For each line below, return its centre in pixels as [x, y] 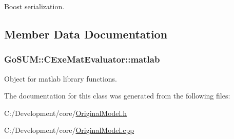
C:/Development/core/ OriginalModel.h [66, 113]
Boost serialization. [34, 6]
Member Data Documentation [86, 34]
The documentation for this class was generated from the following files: [117, 96]
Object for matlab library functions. [61, 78]
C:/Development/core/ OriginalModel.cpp [69, 130]
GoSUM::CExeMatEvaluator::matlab [82, 59]
